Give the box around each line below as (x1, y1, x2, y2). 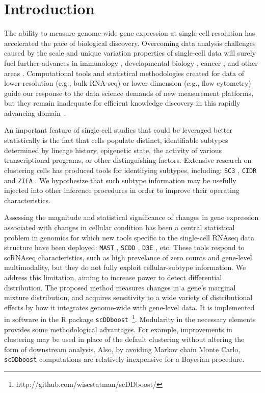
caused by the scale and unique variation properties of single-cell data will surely (4, 47, 256, 58)
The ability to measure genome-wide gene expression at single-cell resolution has (4, 28, 255, 38)
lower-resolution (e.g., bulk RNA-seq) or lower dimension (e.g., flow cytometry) (4, 78, 251, 88)
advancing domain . (4, 107, 66, 118)
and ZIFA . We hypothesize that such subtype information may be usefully (4, 175, 236, 185)
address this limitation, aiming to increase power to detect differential (4, 272, 222, 282)
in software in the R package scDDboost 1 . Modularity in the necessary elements (4, 312, 256, 324)
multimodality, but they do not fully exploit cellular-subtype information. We (4, 262, 246, 273)
